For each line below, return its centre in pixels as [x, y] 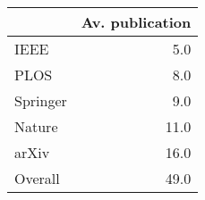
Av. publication [136, 22]
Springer [41, 100]
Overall [37, 178]
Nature [36, 126]
